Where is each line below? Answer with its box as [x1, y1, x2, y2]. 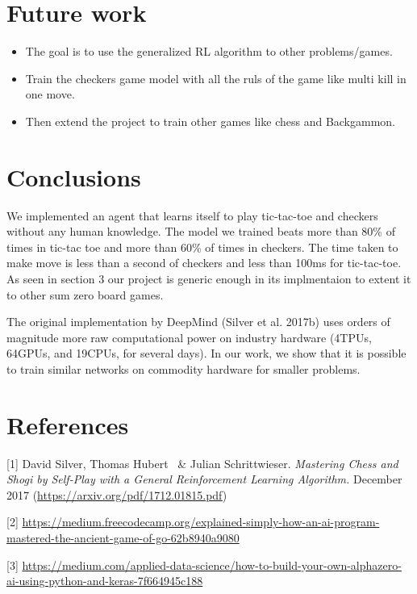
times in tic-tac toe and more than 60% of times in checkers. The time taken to [6, 238, 398, 255]
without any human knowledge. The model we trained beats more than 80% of [6, 223, 395, 240]
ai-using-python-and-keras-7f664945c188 [6, 572, 203, 589]
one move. [25, 86, 75, 102]
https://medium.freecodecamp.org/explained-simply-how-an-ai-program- [22, 513, 380, 530]
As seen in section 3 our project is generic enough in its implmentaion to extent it [6, 270, 411, 287]
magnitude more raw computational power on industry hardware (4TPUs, [6, 328, 372, 345]
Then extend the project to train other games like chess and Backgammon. [25, 112, 396, 129]
